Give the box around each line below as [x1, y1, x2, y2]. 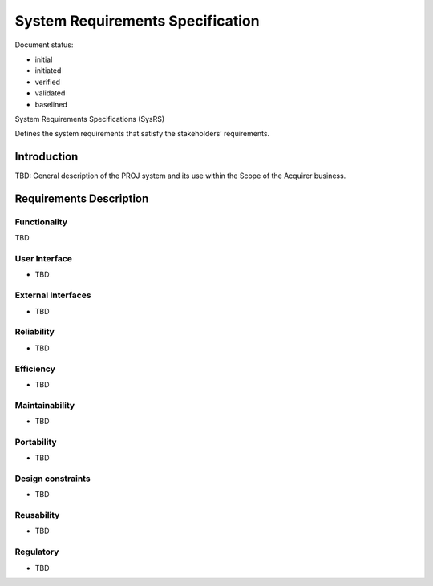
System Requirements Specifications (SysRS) [14, 114, 165, 123]
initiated [34, 66, 62, 75]
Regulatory [14, 546, 59, 557]
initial [34, 55, 53, 64]
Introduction [14, 150, 79, 164]
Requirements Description [14, 192, 149, 205]
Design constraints [14, 473, 91, 484]
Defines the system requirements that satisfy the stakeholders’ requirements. [14, 129, 270, 139]
